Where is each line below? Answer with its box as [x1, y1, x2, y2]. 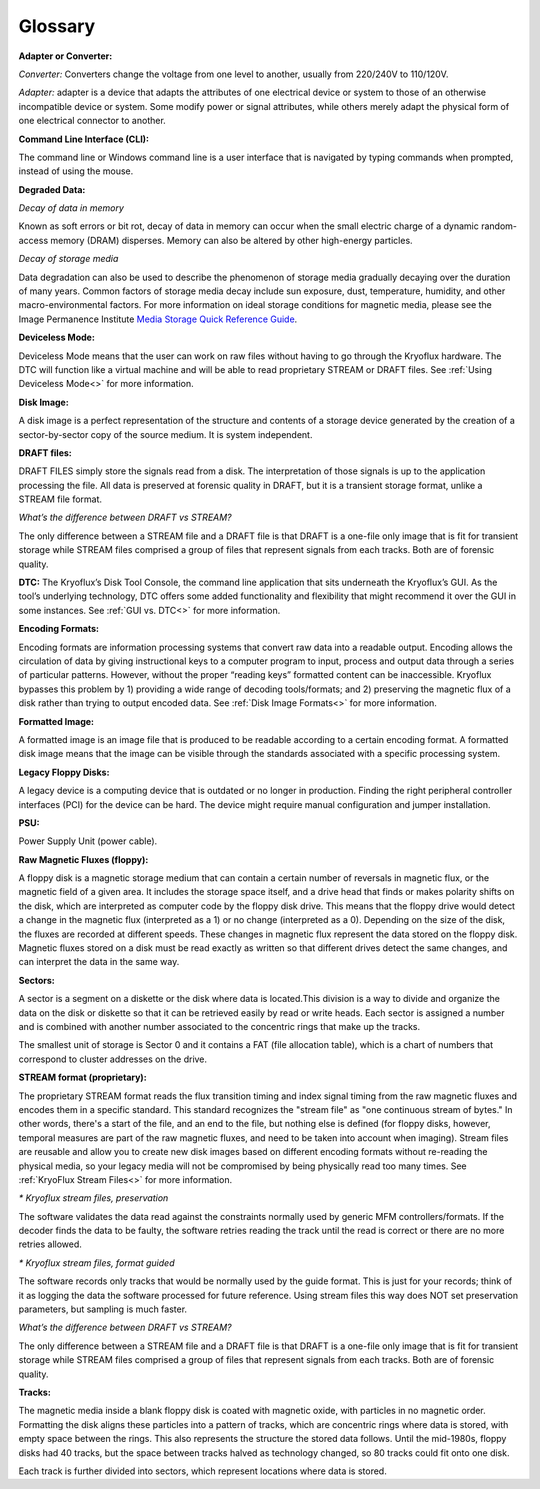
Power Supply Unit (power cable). [18, 835, 158, 847]
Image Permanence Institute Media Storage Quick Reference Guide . [18, 313, 298, 325]
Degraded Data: [18, 183, 86, 195]
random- [480, 220, 518, 232]
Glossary [18, 15, 96, 37]
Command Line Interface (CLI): [18, 133, 150, 145]
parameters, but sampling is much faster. [18, 1303, 188, 1315]
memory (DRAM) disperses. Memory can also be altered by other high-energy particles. [50, 234, 414, 246]
